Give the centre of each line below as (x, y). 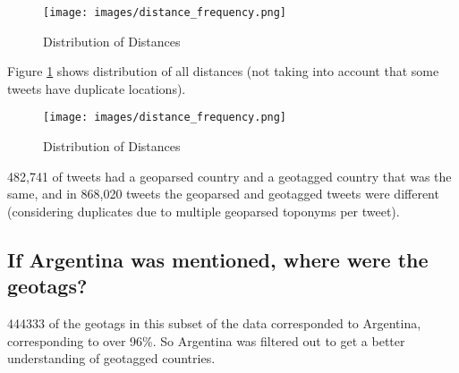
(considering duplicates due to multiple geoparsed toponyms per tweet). (204, 211)
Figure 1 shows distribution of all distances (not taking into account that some (223, 71)
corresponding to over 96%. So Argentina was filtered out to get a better (206, 340)
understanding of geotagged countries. (111, 358)
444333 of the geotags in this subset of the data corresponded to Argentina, (214, 323)
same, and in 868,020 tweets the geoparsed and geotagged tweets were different (223, 194)
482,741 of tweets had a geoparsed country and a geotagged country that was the (229, 176)
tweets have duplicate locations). (97, 88)
